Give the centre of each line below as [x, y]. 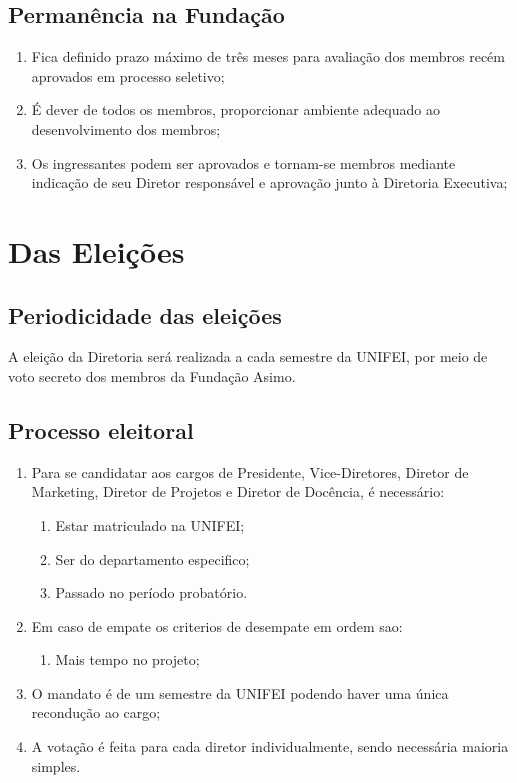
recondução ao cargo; [96, 712]
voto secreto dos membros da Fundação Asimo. [152, 375]
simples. [56, 765]
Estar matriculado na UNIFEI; [150, 524]
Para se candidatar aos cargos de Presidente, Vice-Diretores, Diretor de [250, 471]
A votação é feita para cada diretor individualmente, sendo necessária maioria [270, 746]
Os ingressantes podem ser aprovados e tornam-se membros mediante [243, 162]
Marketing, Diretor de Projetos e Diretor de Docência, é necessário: [238, 491]
